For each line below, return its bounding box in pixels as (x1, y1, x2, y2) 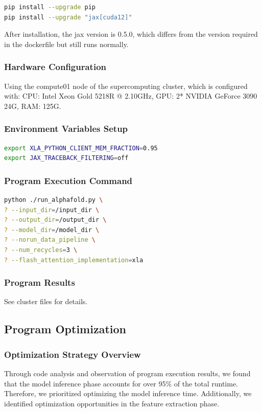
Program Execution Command (4, 174, 133, 187)
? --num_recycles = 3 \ (4, 246, 78, 254)
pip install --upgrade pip (4, 4, 96, 11)
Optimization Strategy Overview (4, 348, 141, 360)
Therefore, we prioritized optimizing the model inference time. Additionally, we (4, 388, 252, 399)
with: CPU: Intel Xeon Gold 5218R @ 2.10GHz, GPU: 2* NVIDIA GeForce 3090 (4, 90, 257, 101)
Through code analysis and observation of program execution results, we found (4, 368, 251, 378)
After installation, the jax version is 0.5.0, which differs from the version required (4, 29, 258, 39)
